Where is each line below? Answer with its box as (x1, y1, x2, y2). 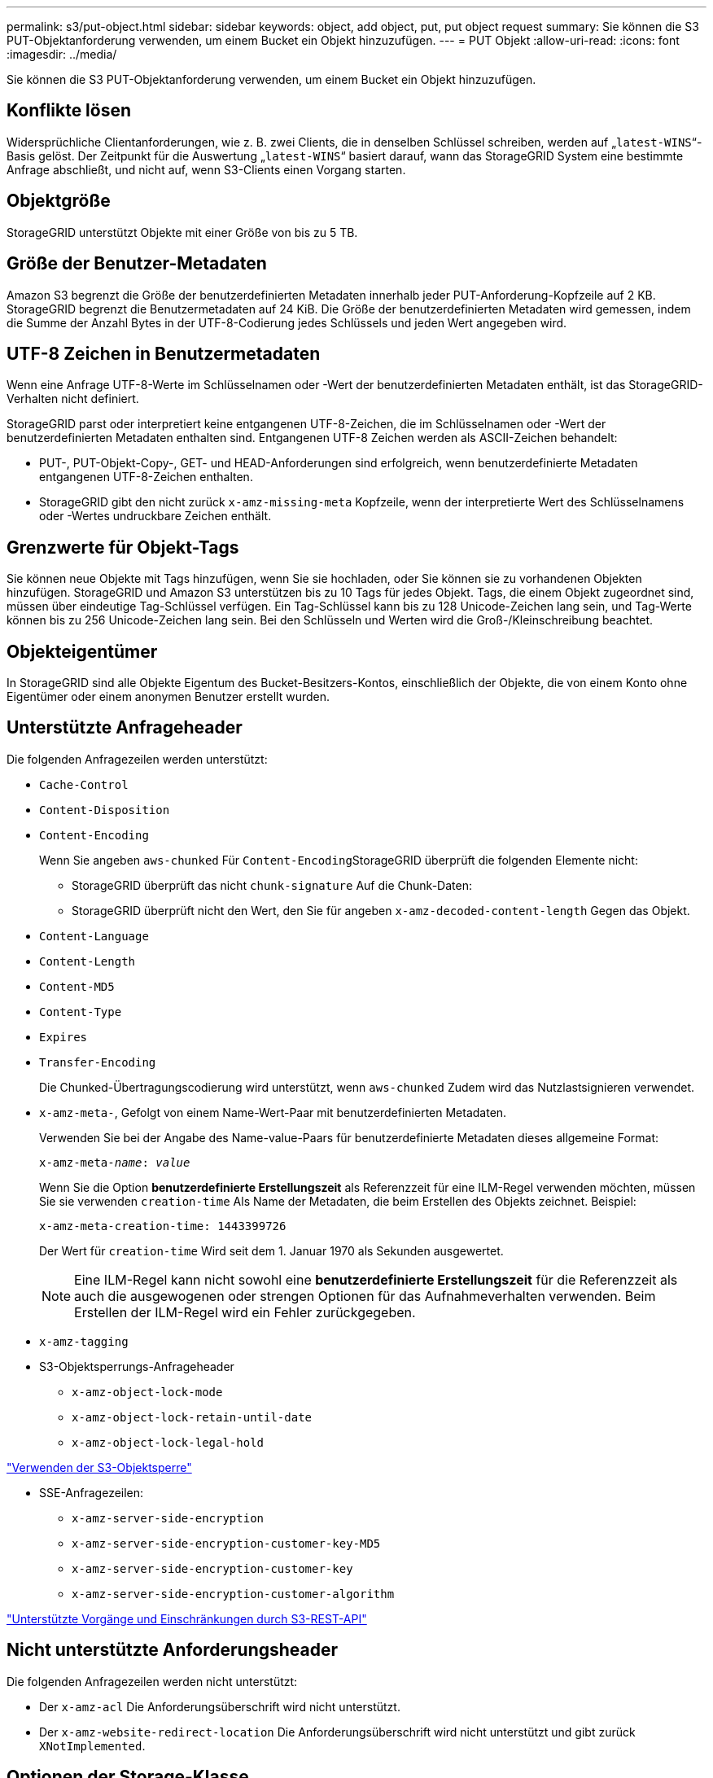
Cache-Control (39, 777, 129, 791)
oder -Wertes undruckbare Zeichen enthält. (39, 509, 272, 523)
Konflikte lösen (7, 100, 132, 121)
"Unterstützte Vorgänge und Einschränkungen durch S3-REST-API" (7, 1611, 367, 1626)
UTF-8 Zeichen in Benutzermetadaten (7, 343, 321, 364)
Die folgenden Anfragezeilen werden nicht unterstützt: (7, 1674, 298, 1688)
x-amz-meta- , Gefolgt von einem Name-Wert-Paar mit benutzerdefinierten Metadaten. (39, 1105, 507, 1119)
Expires (39, 1030, 88, 1044)
